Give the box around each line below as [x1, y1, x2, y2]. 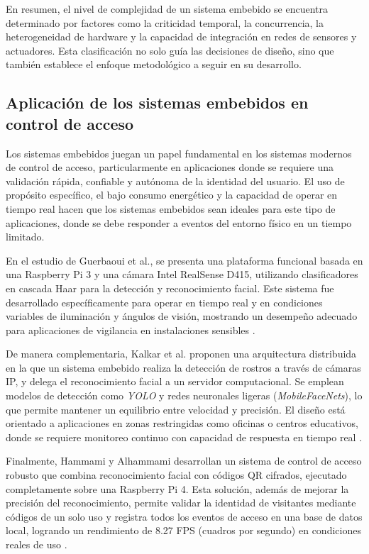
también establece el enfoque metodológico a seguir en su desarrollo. [6, 57, 302, 72]
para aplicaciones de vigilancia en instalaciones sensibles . [6, 322, 255, 337]
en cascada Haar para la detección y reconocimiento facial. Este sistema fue [6, 280, 334, 295]
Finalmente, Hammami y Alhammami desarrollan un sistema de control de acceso [6, 453, 362, 468]
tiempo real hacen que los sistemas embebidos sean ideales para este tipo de [6, 201, 336, 216]
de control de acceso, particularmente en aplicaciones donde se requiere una [6, 160, 334, 174]
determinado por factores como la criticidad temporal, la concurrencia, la [6, 15, 324, 30]
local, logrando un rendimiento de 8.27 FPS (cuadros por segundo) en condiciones [6, 523, 361, 538]
